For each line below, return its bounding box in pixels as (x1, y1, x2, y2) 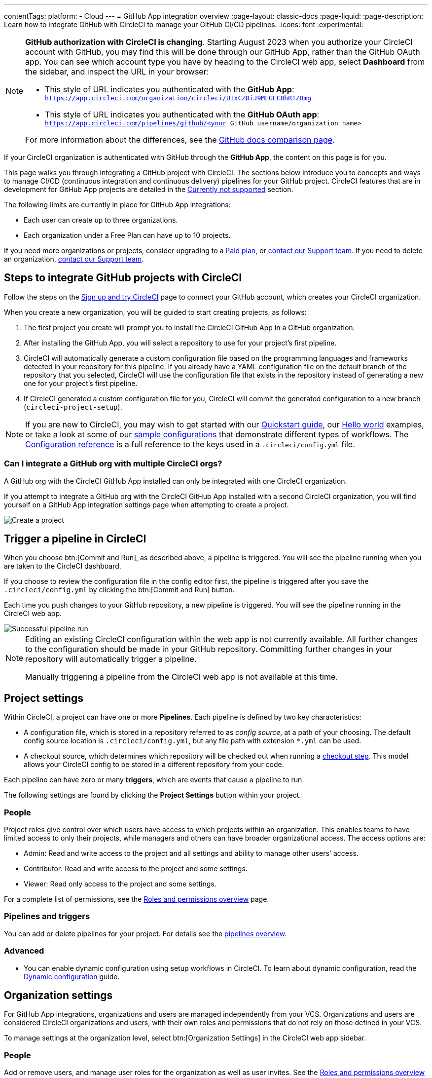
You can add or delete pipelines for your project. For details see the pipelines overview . (4, 929, 287, 938)
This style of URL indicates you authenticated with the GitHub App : (45, 84, 294, 94)
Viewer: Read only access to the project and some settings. (24, 880, 216, 888)
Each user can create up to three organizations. (24, 216, 178, 224)
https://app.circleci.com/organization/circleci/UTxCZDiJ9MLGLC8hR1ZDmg (45, 94, 312, 102)
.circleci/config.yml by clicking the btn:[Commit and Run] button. (4, 585, 235, 594)
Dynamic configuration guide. (24, 972, 120, 981)
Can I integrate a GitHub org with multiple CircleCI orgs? (4, 459, 222, 469)
